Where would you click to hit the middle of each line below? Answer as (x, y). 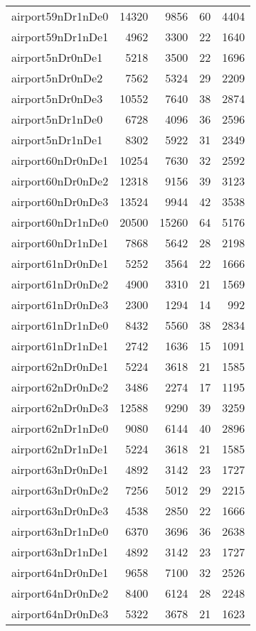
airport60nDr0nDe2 (60, 181)
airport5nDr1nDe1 (57, 140)
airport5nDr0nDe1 (57, 57)
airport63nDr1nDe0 (60, 531)
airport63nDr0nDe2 (60, 490)
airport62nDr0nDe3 (60, 408)
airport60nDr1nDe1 (60, 243)
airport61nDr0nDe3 (60, 304)
